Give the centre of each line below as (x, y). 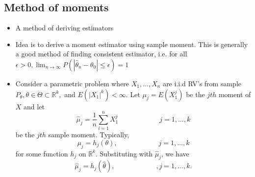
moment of (235, 94)
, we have (175, 153)
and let (34, 106)
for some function (42, 153)
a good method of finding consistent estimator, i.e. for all (101, 54)
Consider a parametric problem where (72, 83)
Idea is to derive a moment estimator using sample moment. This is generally (132, 44)
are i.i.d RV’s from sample (202, 83)
